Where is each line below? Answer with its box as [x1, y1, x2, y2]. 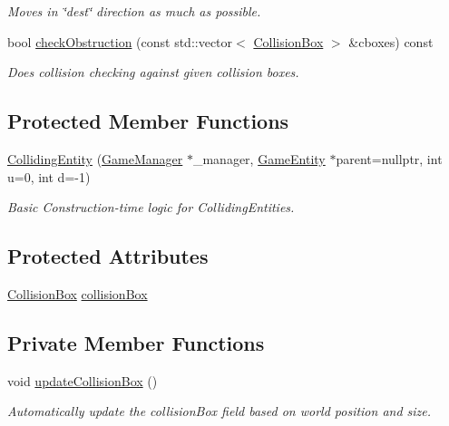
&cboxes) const [348, 32, 434, 51]
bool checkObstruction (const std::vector [7, 32, 233, 51]
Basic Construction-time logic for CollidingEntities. [7, 198, 295, 217]
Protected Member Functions [7, 107, 289, 135]
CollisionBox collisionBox [7, 284, 148, 303]
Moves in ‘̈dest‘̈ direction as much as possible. [7, 2, 261, 20]
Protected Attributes [7, 242, 209, 270]
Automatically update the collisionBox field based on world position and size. [7, 402, 432, 421]
